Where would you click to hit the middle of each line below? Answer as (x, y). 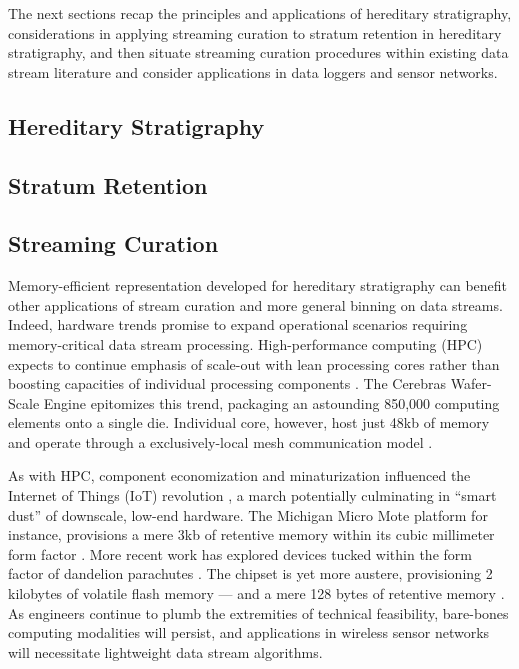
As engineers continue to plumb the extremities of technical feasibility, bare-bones (258, 612)
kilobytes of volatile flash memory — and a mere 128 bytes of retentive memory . (256, 593)
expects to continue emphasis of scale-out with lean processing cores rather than (254, 363)
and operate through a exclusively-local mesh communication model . (220, 441)
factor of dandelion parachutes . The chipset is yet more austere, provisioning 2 (250, 573)
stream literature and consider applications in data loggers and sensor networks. (253, 71)
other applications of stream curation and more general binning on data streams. (255, 304)
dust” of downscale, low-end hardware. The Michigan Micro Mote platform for (248, 514)
